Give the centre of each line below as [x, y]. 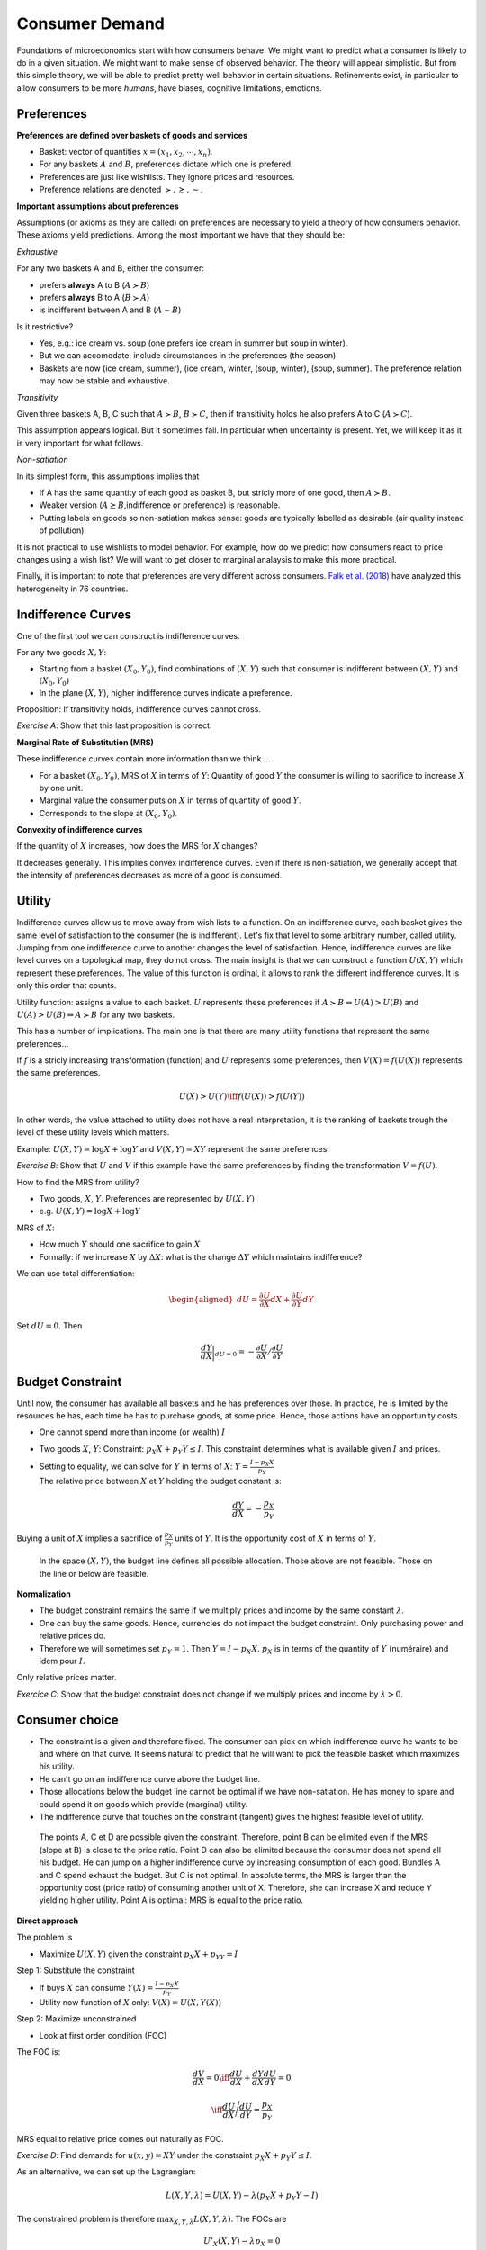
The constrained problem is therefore [86, 2219]
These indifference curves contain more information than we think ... [144, 759]
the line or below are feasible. [94, 1573]
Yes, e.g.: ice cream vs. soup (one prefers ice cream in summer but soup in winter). [193, 343]
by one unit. [61, 787]
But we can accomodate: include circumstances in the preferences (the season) [188, 355]
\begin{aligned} [201, 1299]
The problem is [45, 1937]
